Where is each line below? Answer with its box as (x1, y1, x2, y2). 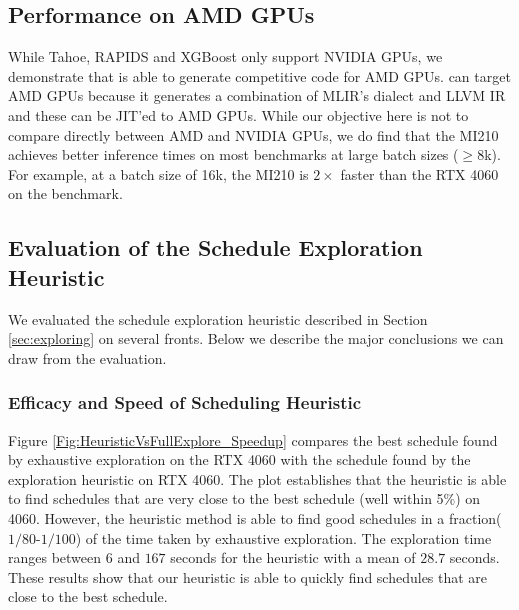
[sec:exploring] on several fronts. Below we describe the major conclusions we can (8, 328, 504, 349)
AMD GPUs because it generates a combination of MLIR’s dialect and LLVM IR (8, 85, 506, 106)
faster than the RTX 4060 (340, 163, 499, 184)
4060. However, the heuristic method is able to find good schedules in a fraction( (8, 507, 502, 528)
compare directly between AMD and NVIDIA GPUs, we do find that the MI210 (8, 124, 499, 145)
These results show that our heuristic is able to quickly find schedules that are (8, 566, 488, 587)
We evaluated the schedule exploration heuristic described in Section (8, 308, 428, 329)
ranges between (8, 547, 102, 568)
